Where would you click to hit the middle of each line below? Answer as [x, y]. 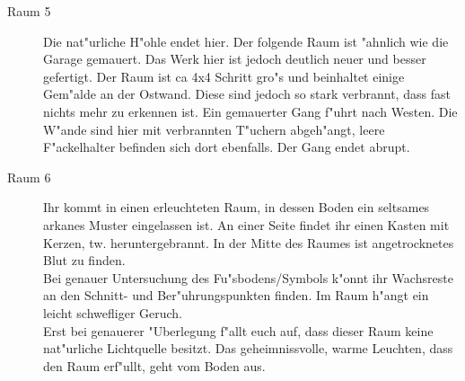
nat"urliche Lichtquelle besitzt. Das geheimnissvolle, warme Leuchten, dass [248, 348]
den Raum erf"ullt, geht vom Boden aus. [154, 365]
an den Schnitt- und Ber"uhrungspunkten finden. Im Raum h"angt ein [236, 295]
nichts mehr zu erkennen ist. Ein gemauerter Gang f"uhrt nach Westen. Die [250, 111]
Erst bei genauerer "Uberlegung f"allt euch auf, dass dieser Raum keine [238, 330]
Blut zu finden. [84, 260]
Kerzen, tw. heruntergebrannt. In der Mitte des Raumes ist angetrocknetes [249, 242]
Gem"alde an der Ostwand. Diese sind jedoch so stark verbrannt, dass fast [247, 94]
